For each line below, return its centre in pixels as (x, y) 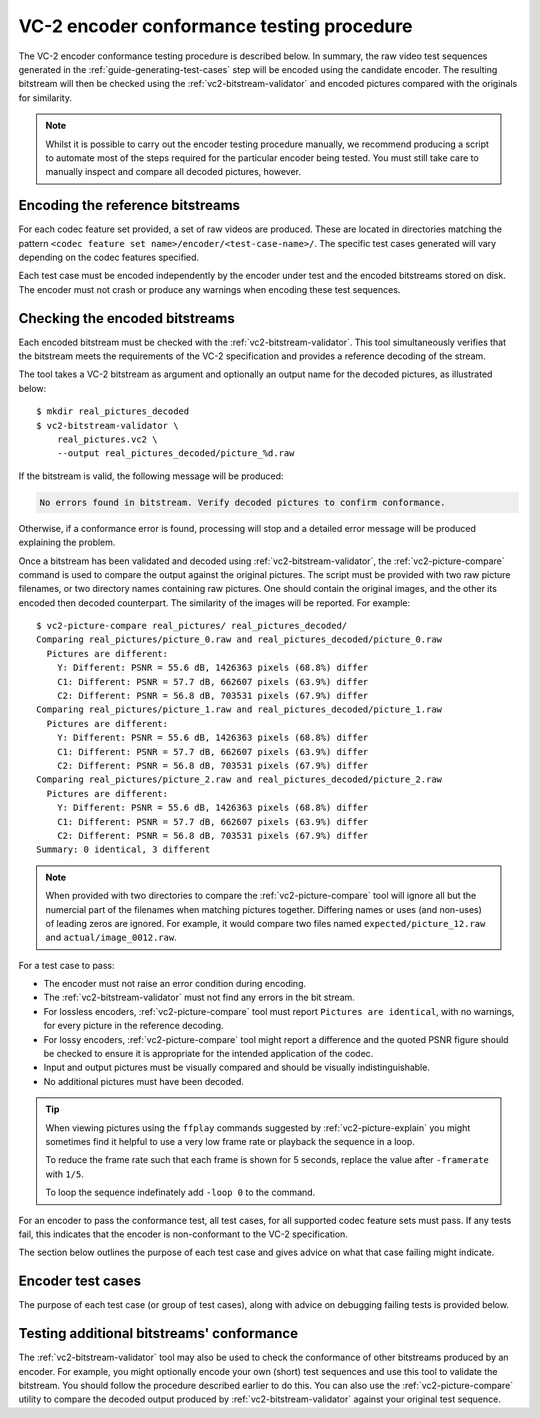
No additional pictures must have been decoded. (144, 1081)
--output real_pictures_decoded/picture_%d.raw (175, 453)
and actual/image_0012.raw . (111, 937)
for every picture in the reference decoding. (133, 1026)
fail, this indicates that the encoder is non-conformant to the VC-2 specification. (183, 1234)
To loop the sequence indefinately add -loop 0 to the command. (180, 1192)
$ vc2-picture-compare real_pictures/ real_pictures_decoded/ (192, 626)
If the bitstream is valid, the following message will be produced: (151, 476)
